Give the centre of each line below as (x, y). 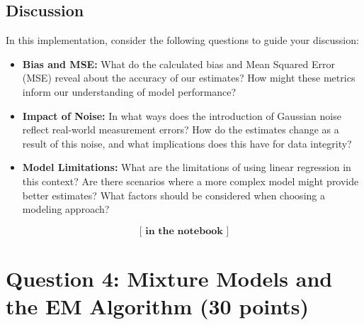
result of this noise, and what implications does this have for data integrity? (187, 143)
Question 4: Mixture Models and (169, 278)
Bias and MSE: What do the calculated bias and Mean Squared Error (178, 64)
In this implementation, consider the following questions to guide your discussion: (182, 40)
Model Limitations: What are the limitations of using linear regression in (187, 167)
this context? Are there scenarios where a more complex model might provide (190, 181)
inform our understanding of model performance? (129, 91)
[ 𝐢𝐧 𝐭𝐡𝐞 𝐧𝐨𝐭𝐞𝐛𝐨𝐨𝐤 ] (184, 231)
